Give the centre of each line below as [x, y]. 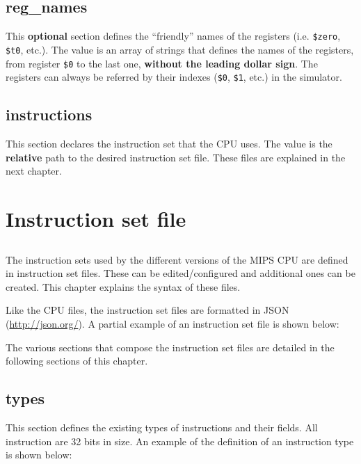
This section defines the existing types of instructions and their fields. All [162, 427]
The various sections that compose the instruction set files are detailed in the [170, 347]
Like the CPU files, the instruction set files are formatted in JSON [147, 310]
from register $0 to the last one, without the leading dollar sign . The [162, 63]
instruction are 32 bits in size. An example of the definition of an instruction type [180, 441]
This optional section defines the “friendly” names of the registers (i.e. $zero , [173, 36]
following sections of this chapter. [77, 361]
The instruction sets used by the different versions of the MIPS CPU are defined [177, 259]
